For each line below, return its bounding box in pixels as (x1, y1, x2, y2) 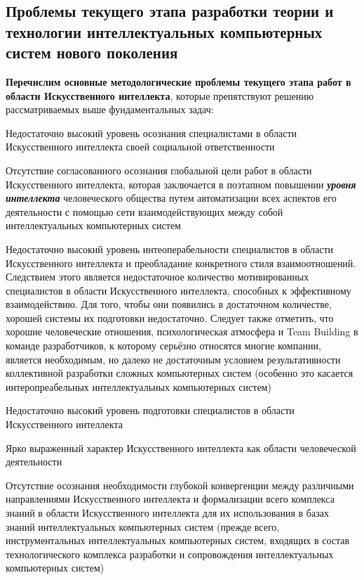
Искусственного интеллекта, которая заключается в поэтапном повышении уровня (6, 176, 356, 191)
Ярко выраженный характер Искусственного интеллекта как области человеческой (6, 440, 356, 455)
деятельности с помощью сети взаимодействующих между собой (6, 204, 283, 219)
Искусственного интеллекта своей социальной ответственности (6, 139, 275, 154)
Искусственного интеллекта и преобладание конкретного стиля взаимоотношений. (6, 255, 356, 270)
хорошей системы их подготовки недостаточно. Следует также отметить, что (6, 310, 334, 325)
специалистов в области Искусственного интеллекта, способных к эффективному (6, 283, 351, 297)
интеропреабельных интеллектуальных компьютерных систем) (6, 379, 271, 394)
